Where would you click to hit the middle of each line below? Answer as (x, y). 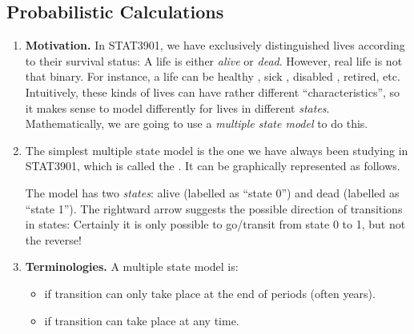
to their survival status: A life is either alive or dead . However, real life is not (214, 60)
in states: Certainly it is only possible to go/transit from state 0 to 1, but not (215, 224)
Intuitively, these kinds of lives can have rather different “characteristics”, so (213, 91)
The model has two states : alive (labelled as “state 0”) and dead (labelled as (212, 192)
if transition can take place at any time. (142, 320)
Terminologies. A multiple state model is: (132, 266)
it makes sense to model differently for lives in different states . (177, 107)
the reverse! (53, 239)
